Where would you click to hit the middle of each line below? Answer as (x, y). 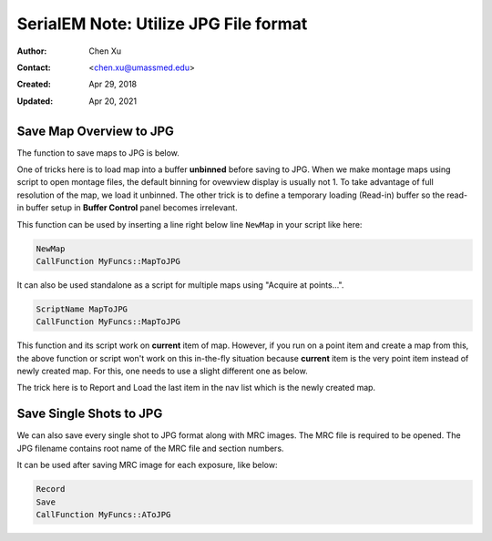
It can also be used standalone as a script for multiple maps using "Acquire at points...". (180, 285)
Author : (32, 51)
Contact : (34, 67)
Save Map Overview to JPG (96, 131)
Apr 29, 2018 (113, 84)
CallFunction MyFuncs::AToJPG (103, 514)
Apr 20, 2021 (113, 101)
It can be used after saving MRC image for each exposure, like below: (147, 465)
